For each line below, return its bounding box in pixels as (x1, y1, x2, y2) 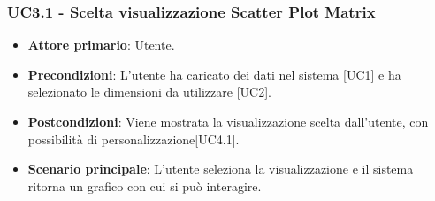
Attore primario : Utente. (27, 35, 175, 54)
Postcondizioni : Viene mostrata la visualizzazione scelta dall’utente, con (27, 112, 429, 130)
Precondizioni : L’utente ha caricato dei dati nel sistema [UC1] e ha (27, 65, 401, 83)
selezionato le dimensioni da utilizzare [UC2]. (27, 82, 271, 101)
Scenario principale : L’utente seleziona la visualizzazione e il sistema (27, 159, 414, 178)
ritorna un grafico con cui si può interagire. (27, 176, 262, 195)
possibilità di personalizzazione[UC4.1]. (27, 129, 240, 148)
